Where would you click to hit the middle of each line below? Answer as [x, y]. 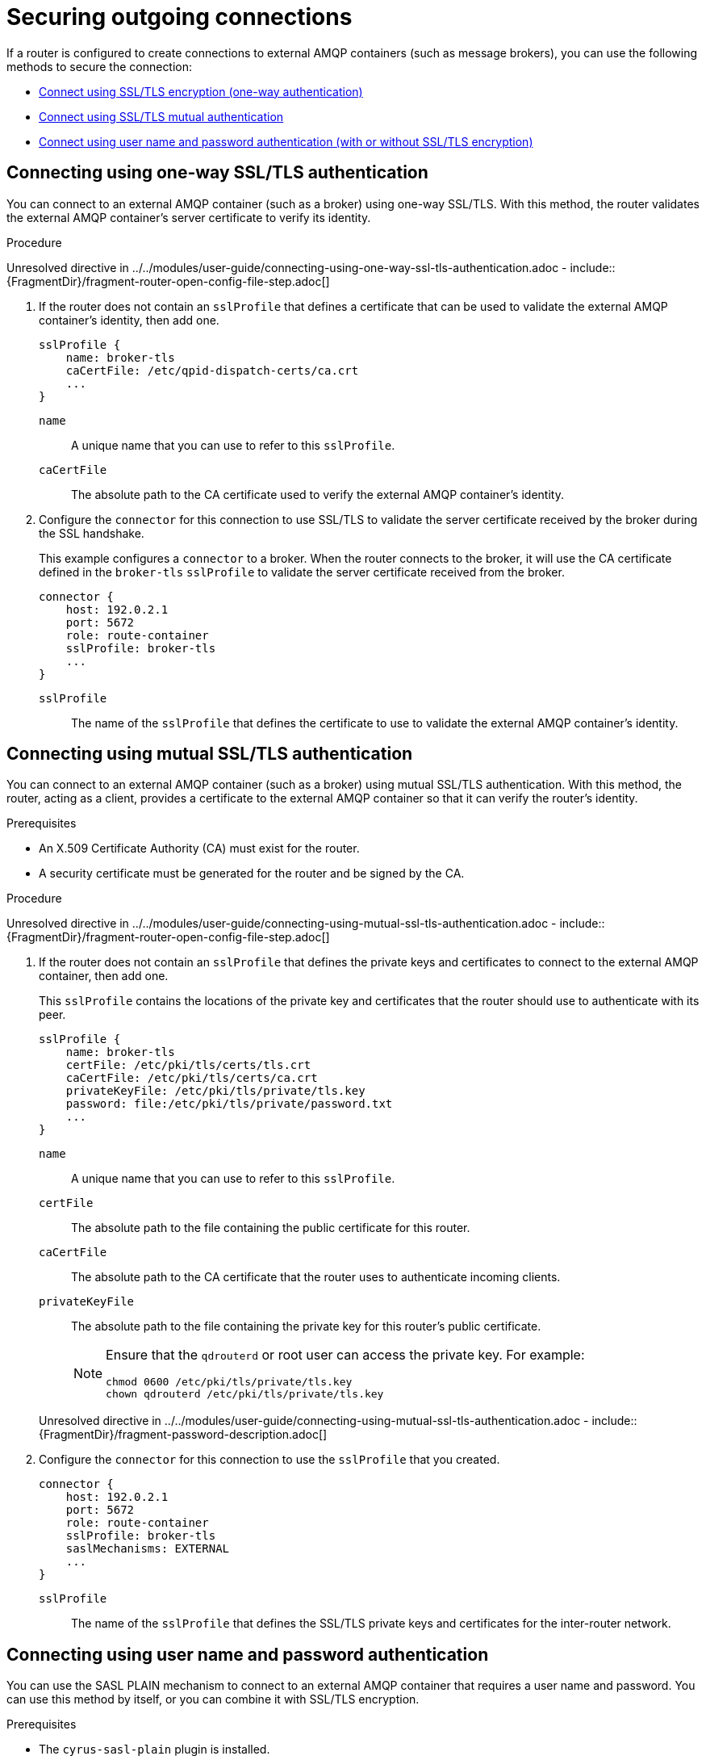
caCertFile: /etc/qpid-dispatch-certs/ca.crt [212, 370]
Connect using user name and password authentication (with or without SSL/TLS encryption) [286, 141]
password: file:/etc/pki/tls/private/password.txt [229, 1104]
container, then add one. [104, 976]
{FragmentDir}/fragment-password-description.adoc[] [183, 1435]
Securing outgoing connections [180, 17]
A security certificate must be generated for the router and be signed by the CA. [252, 874]
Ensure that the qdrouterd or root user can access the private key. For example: [345, 1355]
